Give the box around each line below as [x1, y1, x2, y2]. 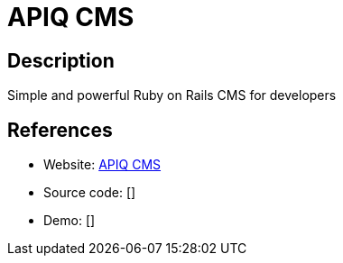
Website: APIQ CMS [43, 157, 162, 173]
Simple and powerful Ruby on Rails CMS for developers [7, 87, 337, 104]
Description [7, 49, 115, 72]
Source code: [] [43, 185, 136, 201]
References [7, 118, 113, 141]
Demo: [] [43, 213, 96, 229]
